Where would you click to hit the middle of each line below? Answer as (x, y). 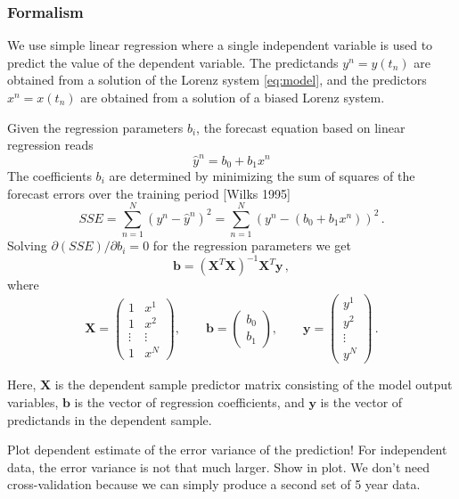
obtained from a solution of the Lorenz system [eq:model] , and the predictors (217, 80)
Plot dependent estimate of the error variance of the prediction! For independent (227, 450)
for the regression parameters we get (252, 245)
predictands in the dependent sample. (110, 419)
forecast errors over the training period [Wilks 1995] (149, 193)
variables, (33, 401)
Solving (27, 245)
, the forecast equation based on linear (301, 127)
